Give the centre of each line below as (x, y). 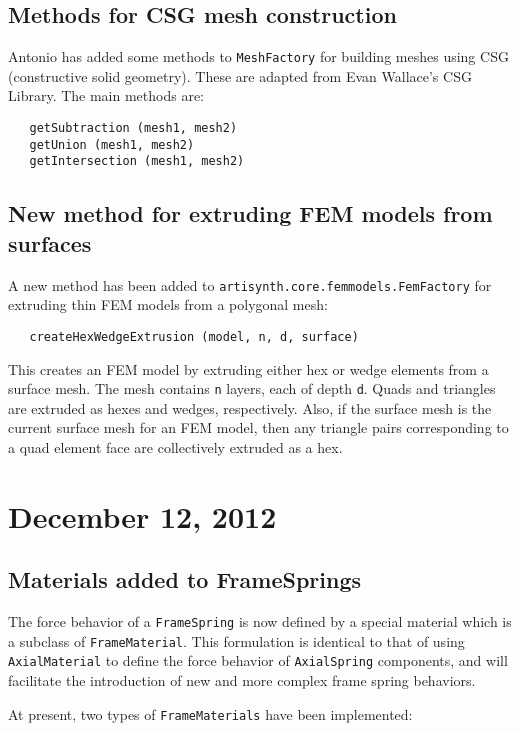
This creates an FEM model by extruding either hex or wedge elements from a (248, 368)
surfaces (50, 242)
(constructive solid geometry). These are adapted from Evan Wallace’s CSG (240, 75)
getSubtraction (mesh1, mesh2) (133, 128)
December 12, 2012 (142, 515)
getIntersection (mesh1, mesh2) (137, 161)
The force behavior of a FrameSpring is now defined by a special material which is (260, 621)
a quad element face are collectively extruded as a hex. (175, 446)
